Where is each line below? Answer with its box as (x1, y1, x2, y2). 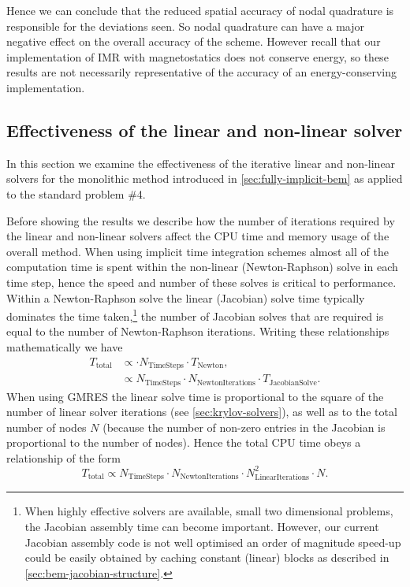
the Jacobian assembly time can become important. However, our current (24, 518, 379, 535)
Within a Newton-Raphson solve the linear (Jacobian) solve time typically (6, 289, 365, 306)
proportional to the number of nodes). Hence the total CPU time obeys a (6, 434, 361, 451)
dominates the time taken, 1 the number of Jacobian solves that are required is (6, 306, 384, 324)
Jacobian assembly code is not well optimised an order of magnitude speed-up (24, 533, 401, 550)
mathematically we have (6, 338, 123, 355)
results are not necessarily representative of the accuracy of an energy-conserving (6, 64, 397, 80)
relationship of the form (6, 449, 121, 466)
